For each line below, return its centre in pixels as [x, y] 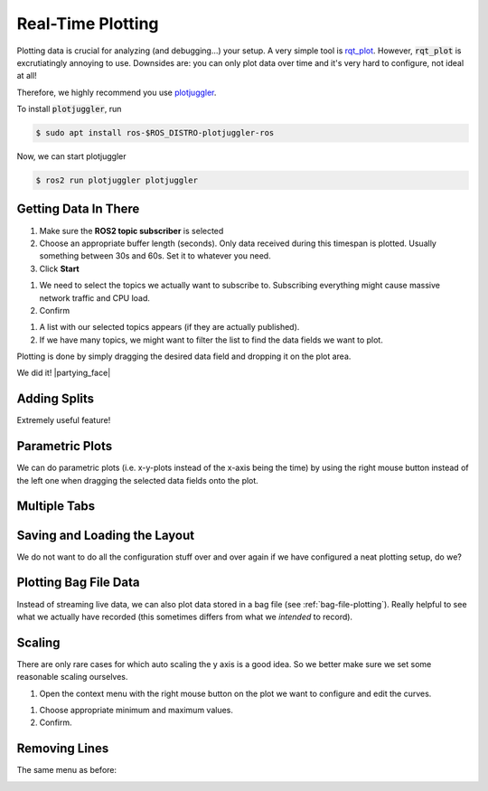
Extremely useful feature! [64, 420]
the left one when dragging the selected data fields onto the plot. [138, 480]
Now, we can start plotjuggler [71, 156]
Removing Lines [63, 749]
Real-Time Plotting [88, 24]
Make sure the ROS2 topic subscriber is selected [131, 231]
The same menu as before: [67, 770]
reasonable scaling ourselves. [72, 677]
